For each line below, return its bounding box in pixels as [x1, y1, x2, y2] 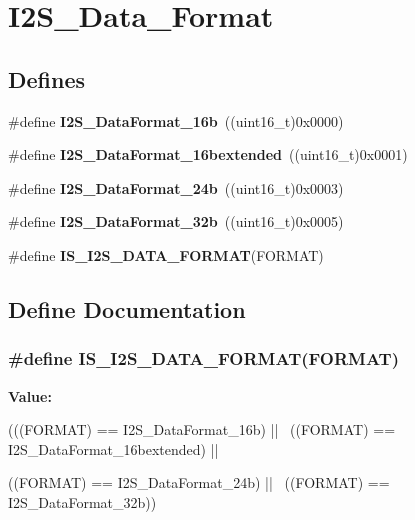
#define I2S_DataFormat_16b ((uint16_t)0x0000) [8, 110, 344, 131]
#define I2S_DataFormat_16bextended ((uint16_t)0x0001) [8, 144, 408, 165]
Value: [8, 385, 52, 406]
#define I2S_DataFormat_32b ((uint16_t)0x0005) [8, 211, 344, 232]
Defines [8, 63, 86, 94]
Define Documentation [8, 293, 246, 324]
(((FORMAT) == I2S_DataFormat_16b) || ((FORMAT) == [8, 419, 396, 440]
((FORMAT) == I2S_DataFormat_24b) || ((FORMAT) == [8, 472, 390, 493]
